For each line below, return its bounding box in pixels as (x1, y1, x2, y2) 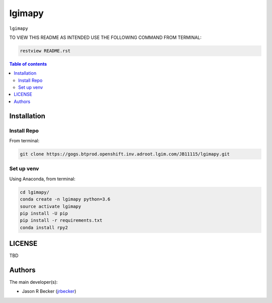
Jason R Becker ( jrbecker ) (22, 288, 77, 294)
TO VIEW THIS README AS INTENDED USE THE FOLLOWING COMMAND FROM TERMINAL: (9, 34, 201, 40)
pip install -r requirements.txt (20, 218, 103, 223)
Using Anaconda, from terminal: (9, 176, 76, 182)
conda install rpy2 (20, 225, 68, 230)
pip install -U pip (20, 210, 68, 216)
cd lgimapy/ (20, 189, 50, 195)
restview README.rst (20, 48, 71, 54)
